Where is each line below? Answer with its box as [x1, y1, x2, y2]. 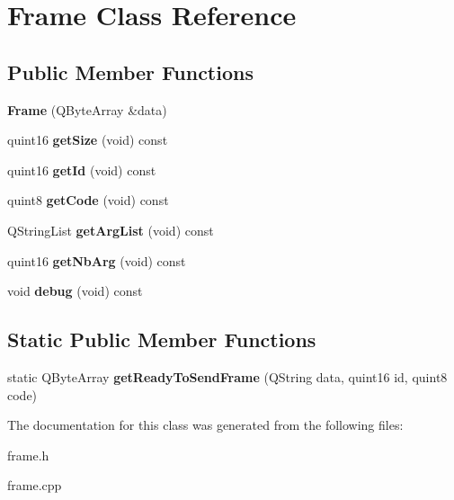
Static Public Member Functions [7, 326, 316, 353]
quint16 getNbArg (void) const [7, 251, 186, 270]
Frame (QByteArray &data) [7, 100, 167, 119]
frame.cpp [7, 476, 62, 495]
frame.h [7, 445, 49, 464]
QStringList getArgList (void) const [7, 220, 214, 239]
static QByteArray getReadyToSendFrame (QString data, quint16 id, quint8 [7, 367, 448, 386]
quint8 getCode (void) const [7, 191, 169, 210]
